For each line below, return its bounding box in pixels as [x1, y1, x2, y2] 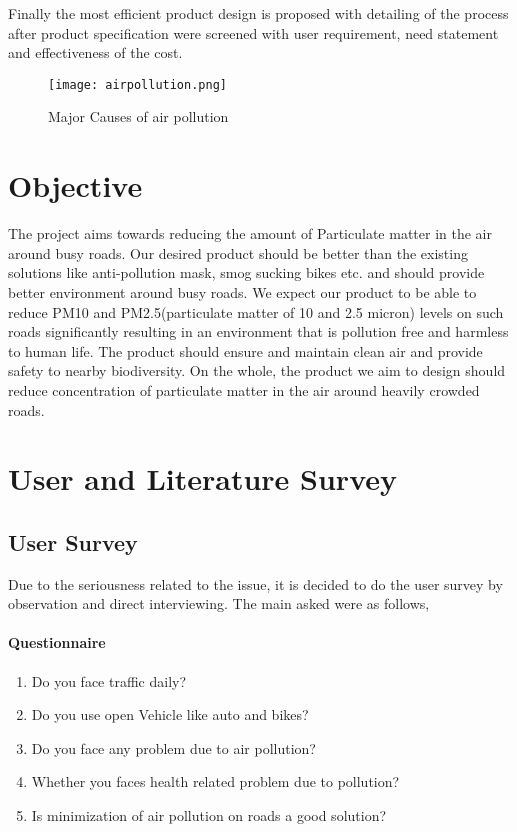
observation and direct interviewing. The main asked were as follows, [8, 593, 430, 614]
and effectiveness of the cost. [8, 42, 183, 63]
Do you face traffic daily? [31, 670, 187, 691]
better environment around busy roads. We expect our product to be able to [8, 281, 477, 302]
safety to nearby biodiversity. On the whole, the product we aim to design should [8, 360, 506, 381]
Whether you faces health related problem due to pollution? [31, 771, 400, 792]
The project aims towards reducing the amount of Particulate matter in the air [8, 223, 492, 244]
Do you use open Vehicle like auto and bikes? [31, 704, 309, 725]
